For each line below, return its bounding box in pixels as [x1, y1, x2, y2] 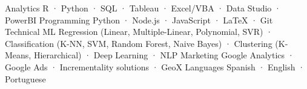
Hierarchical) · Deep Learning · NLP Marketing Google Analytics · [33, 49, 294, 61]
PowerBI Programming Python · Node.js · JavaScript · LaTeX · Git [5, 13, 273, 26]
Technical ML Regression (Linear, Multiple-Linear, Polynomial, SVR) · [5, 25, 273, 38]
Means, [5, 49, 31, 61]
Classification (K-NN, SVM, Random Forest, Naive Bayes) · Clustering [5, 37, 272, 49]
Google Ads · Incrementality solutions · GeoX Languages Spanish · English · [5, 60, 305, 73]
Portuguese [5, 72, 46, 85]
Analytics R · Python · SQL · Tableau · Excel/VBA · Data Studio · [5, 2, 281, 14]
